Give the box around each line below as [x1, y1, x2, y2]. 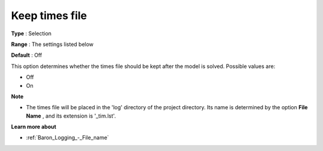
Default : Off [11, 51, 42, 59]
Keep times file [11, 9, 87, 22]
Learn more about [11, 123, 57, 131]
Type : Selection [11, 30, 52, 37]
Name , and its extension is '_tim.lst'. [26, 112, 116, 119]
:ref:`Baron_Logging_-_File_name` [26, 134, 109, 141]
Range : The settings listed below [11, 41, 94, 48]
